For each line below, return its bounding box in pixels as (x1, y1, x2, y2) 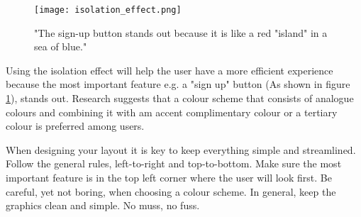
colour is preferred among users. (6, 118, 145, 133)
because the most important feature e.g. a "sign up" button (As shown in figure (6, 77, 350, 91)
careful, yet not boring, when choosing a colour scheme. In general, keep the (6, 184, 336, 199)
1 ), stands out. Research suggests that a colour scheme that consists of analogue (6, 91, 354, 106)
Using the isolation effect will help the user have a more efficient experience (6, 62, 333, 77)
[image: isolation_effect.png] (34, 5, 182, 15)
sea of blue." (34, 39, 87, 54)
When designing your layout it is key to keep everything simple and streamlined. (6, 142, 356, 157)
